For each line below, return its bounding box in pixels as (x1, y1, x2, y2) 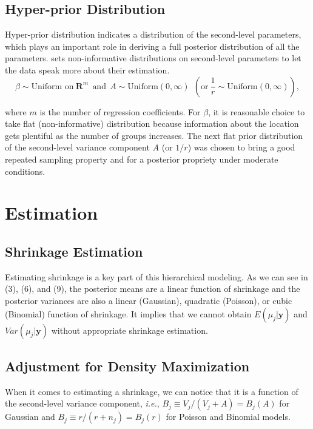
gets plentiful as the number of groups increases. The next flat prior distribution (5, 129, 303, 141)
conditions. (5, 164, 45, 177)
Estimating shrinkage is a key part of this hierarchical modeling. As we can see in (5, 270, 308, 283)
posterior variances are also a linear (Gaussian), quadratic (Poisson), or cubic (5, 294, 292, 306)
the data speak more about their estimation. (5, 63, 170, 76)
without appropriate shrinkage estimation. (51, 323, 208, 336)
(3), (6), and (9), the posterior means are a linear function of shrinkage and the (5, 282, 300, 295)
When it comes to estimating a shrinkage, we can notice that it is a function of (5, 385, 298, 397)
